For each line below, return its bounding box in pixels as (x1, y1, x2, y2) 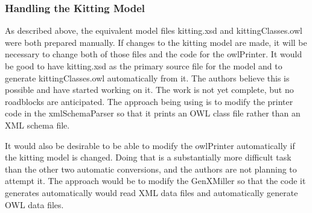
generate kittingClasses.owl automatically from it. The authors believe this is (5, 71, 290, 84)
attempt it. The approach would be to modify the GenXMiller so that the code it (5, 174, 306, 187)
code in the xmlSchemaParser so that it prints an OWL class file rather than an (5, 107, 301, 119)
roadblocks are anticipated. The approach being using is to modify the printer (5, 95, 293, 107)
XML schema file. (5, 118, 70, 131)
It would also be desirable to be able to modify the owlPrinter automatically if (5, 139, 295, 151)
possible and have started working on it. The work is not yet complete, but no (5, 83, 294, 96)
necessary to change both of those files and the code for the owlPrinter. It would (5, 48, 302, 60)
